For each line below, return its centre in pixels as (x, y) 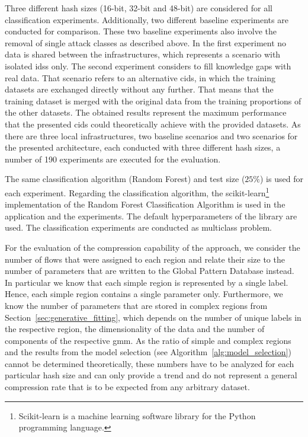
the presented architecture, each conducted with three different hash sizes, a (143, 147)
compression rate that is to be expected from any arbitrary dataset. (127, 387)
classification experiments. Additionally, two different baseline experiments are (147, 19)
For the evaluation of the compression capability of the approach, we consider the (153, 247)
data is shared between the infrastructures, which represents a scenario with (143, 54)
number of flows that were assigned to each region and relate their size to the (145, 259)
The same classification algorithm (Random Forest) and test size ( (125, 179)
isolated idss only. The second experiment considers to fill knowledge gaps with (148, 66)
